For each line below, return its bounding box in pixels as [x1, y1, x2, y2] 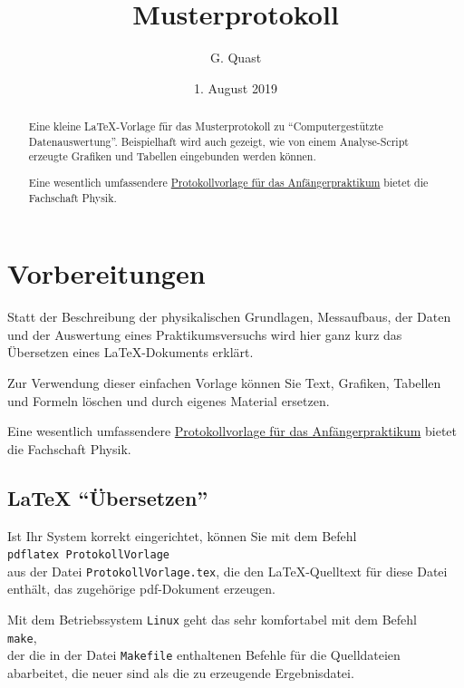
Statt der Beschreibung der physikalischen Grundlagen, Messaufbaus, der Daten [7, 307, 451, 326]
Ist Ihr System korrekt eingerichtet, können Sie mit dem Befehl [7, 526, 357, 545]
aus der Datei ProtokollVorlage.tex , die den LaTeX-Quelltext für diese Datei [7, 561, 448, 580]
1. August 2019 [194, 78, 277, 97]
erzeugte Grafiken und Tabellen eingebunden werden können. [28, 149, 316, 164]
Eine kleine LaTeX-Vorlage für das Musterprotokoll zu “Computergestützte [28, 119, 383, 134]
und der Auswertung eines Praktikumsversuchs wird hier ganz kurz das [7, 325, 402, 344]
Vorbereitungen [7, 255, 206, 292]
